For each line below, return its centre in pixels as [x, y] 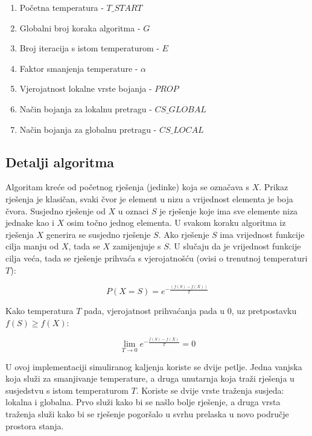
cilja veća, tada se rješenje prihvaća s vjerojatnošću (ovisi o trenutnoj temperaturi [157, 258]
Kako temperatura [40, 311]
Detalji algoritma [60, 162]
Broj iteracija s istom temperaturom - [89, 48]
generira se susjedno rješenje [98, 234]
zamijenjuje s [137, 246]
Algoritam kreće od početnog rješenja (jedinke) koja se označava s [127, 187]
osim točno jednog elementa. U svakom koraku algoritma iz [176, 223]
